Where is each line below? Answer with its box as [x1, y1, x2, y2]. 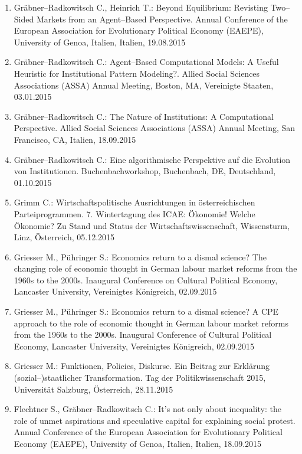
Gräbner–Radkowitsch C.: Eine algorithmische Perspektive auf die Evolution [14, 153, 291, 165]
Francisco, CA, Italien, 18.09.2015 [14, 133, 136, 145]
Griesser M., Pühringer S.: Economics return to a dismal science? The [14, 250, 267, 263]
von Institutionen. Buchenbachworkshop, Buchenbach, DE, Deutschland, [14, 165, 276, 177]
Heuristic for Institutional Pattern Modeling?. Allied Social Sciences [14, 67, 260, 79]
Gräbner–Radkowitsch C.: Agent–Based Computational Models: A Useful [14, 55, 279, 68]
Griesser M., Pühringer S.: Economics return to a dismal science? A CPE [14, 305, 279, 318]
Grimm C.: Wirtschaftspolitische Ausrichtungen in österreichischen [14, 196, 255, 208]
